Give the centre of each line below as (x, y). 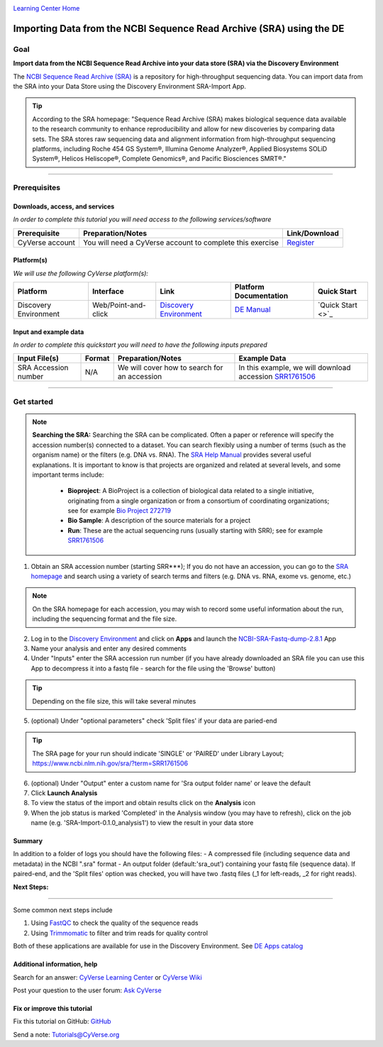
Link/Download (313, 233)
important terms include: (68, 475)
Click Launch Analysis (64, 793)
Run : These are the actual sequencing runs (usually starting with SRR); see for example (195, 530)
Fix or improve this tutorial (52, 1008)
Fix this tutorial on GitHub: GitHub (62, 1021)
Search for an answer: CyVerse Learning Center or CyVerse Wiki (107, 977)
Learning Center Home (46, 8)
